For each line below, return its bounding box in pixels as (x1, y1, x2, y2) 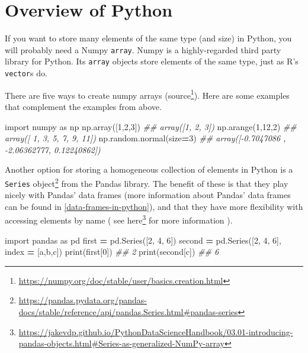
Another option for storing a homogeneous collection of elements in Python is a (5, 163, 293, 176)
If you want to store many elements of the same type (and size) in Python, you (5, 32, 292, 44)
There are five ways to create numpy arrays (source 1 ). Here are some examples (5, 87, 290, 101)
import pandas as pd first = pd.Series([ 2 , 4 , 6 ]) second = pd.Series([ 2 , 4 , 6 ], (5, 234, 281, 246)
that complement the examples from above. (5, 100, 162, 112)
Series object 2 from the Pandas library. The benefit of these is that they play (5, 175, 288, 189)
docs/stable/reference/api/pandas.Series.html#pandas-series (18, 306, 238, 318)
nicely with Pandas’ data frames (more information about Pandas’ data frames (5, 189, 291, 201)
